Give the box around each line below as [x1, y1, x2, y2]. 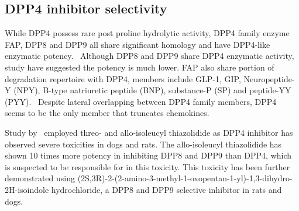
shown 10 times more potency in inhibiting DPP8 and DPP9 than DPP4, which [5, 149, 292, 161]
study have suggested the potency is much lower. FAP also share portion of [5, 61, 274, 73]
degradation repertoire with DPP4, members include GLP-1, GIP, [5, 72, 241, 85]
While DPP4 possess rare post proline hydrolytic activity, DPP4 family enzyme [5, 27, 290, 39]
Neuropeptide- [243, 72, 295, 85]
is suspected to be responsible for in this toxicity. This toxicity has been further [5, 160, 290, 173]
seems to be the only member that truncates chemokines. [5, 107, 209, 119]
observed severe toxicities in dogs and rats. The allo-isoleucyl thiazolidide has [5, 138, 282, 150]
